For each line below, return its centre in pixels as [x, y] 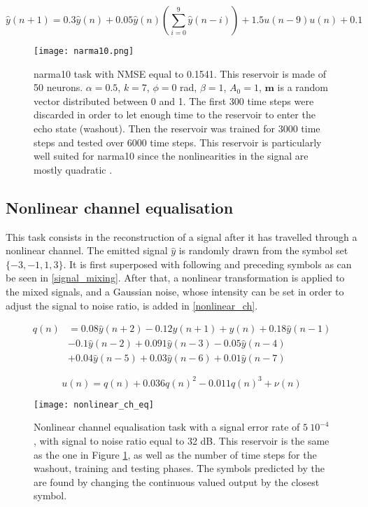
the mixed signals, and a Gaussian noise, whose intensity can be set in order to [175, 291]
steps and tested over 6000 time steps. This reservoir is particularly [178, 142]
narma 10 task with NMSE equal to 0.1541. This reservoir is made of [180, 73]
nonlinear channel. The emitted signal [87, 250]
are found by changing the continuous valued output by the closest [177, 481]
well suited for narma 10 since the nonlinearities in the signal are [171, 156]
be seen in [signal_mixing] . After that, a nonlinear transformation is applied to [175, 278]
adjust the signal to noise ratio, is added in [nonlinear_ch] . [132, 305]
